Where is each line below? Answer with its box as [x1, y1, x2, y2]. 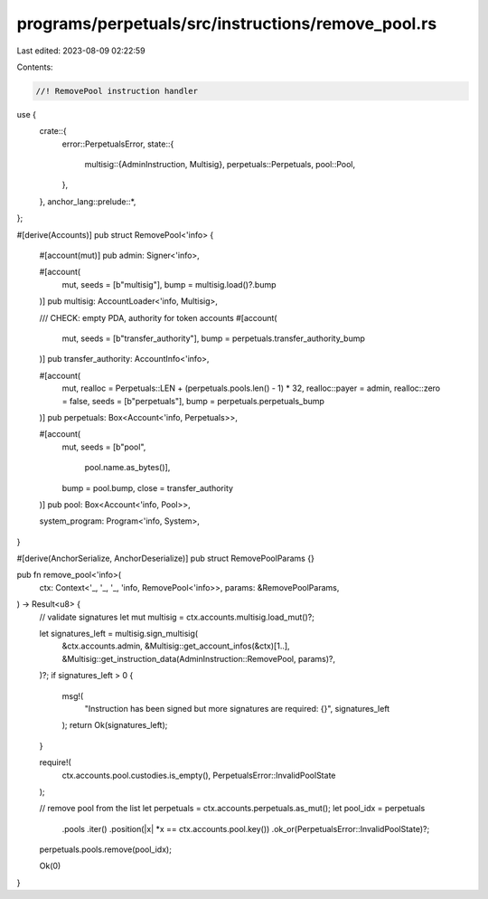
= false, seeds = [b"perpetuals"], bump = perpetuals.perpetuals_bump [61, 395, 325, 406]
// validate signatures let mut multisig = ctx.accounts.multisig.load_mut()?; [39, 611, 315, 622]
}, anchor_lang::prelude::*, [39, 195, 136, 207]
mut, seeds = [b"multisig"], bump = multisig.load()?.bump [61, 279, 277, 289]
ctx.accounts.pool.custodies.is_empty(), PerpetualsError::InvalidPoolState [61, 770, 336, 781]
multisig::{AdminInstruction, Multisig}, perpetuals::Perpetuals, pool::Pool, [84, 159, 356, 170]
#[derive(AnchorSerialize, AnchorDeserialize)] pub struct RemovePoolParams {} [16, 553, 315, 564]
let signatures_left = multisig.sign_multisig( [39, 629, 199, 639]
